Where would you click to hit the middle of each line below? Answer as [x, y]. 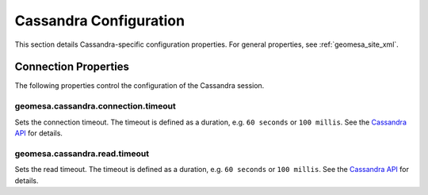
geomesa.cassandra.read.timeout [82, 153]
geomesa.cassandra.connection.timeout [95, 106]
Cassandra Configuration [100, 21]
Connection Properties [72, 67]
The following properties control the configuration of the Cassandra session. [139, 86]
